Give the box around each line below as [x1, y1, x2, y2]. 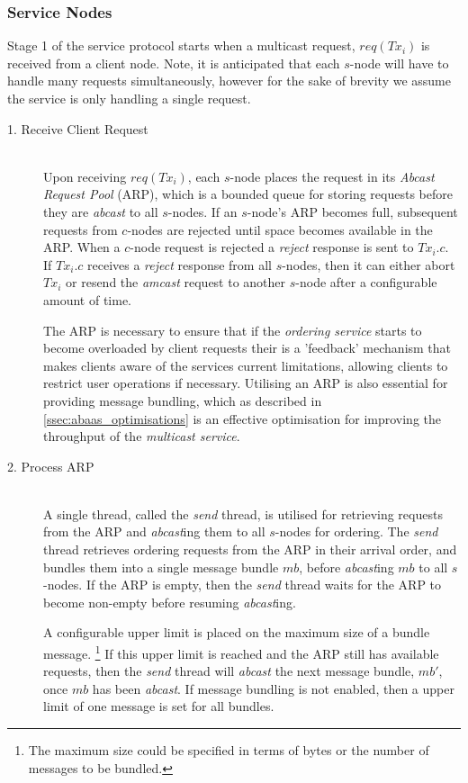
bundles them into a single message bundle [43, 557, 279, 576]
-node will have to [349, 53, 449, 72]
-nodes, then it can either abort [282, 255, 455, 274]
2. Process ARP [7, 456, 94, 475]
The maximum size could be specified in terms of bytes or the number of [28, 741, 429, 760]
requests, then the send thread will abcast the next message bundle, [43, 661, 415, 680]
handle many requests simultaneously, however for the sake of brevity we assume [7, 71, 451, 90]
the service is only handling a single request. [7, 89, 251, 107]
